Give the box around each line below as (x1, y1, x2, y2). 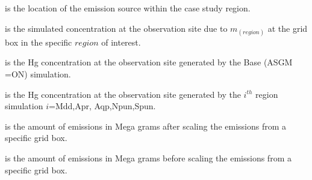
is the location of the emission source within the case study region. (5, 2, 251, 14)
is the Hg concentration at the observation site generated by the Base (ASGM (5, 56, 293, 68)
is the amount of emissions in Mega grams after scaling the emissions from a (5, 119, 287, 132)
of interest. (101, 35, 141, 48)
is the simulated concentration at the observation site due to (5, 22, 228, 34)
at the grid (267, 22, 308, 34)
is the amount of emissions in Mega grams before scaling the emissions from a (5, 151, 292, 164)
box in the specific (5, 35, 72, 48)
